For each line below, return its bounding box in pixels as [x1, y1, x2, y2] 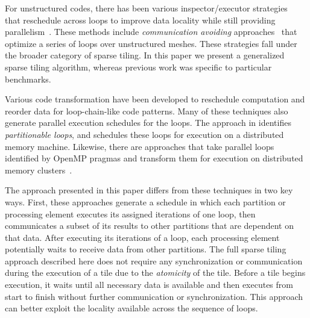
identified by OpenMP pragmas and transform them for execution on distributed [5, 152, 303, 164]
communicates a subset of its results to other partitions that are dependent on [5, 219, 294, 232]
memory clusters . [5, 163, 72, 176]
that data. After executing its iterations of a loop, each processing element [5, 231, 280, 243]
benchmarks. [5, 72, 51, 85]
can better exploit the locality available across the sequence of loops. [5, 302, 258, 314]
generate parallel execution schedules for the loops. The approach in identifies [5, 116, 291, 129]
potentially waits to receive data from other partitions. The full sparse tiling [5, 243, 286, 255]
